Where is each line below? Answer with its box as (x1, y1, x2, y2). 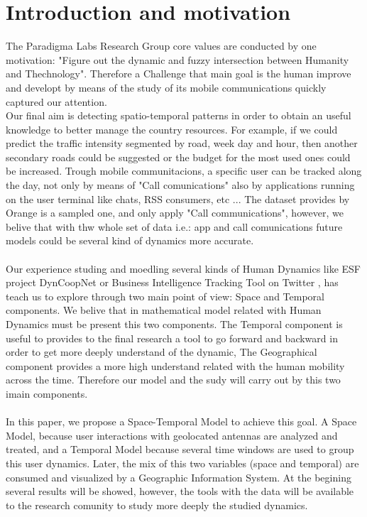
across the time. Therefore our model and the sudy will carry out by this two (6, 372, 341, 387)
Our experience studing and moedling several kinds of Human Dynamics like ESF (6, 261, 361, 276)
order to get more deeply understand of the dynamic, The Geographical (6, 344, 317, 359)
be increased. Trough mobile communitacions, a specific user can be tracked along (6, 163, 362, 178)
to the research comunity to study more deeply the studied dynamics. (6, 497, 308, 512)
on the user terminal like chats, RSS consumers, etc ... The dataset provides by (6, 191, 350, 206)
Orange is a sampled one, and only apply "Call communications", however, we (6, 205, 344, 220)
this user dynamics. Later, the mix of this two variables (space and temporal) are (6, 455, 359, 470)
